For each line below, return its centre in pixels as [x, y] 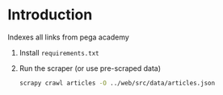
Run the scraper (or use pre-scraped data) [90, 68]
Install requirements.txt [59, 52]
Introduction [50, 15]
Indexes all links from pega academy [69, 37]
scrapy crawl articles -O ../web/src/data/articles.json [117, 83]
